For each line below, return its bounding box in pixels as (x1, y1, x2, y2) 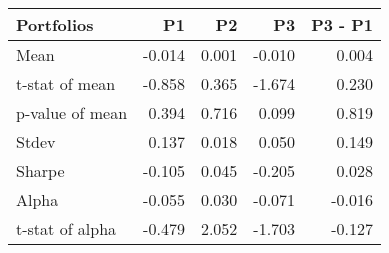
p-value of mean (16, 101, 128, 124)
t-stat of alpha (16, 217, 117, 240)
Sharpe (16, 159, 65, 182)
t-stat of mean (16, 72, 116, 95)
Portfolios (16, 13, 94, 36)
